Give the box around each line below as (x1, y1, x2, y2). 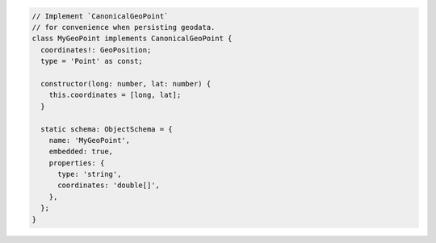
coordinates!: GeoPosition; (40, 45, 152, 54)
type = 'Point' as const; (40, 57, 143, 66)
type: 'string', (57, 170, 122, 179)
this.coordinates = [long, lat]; (48, 90, 182, 100)
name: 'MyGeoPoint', (48, 136, 131, 145)
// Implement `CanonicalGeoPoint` (31, 11, 169, 20)
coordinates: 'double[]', (57, 181, 161, 190)
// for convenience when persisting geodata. (31, 23, 216, 31)
